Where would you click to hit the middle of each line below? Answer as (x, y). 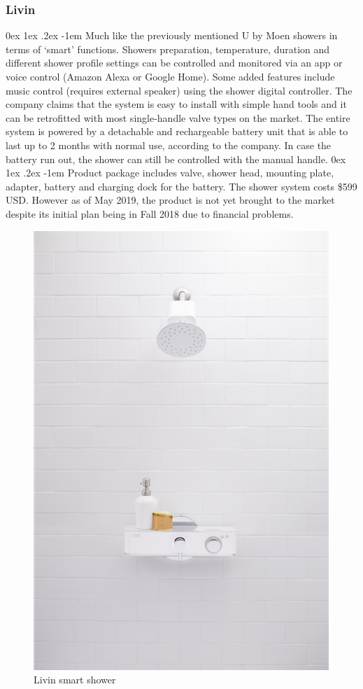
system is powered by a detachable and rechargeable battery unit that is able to (177, 131)
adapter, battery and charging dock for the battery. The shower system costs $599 (181, 186)
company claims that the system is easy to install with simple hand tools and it (176, 104)
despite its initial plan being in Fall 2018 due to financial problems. (150, 213)
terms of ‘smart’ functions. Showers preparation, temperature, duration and (168, 49)
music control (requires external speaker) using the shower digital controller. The (179, 90)
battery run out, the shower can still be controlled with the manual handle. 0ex (176, 159)
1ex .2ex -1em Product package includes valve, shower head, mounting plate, (170, 173)
